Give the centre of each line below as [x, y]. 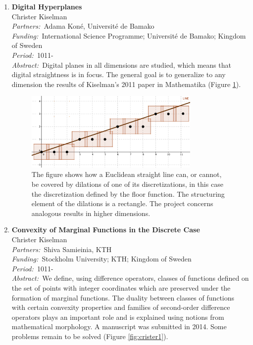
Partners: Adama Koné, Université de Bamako [83, 26]
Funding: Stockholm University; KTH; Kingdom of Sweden [101, 259]
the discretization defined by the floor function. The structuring [128, 194]
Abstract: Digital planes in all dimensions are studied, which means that [121, 65]
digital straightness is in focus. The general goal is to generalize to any [119, 74]
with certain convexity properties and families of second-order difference [121, 307]
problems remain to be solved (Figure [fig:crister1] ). [90, 336]
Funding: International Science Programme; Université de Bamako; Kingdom [129, 35]
